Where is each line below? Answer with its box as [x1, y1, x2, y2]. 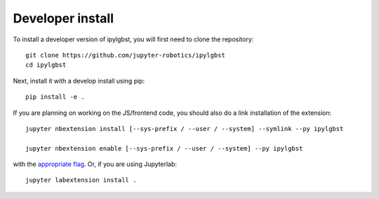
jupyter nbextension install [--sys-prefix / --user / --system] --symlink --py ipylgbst [25, 125, 344, 132]
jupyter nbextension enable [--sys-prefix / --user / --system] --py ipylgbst [25, 144, 303, 152]
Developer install [13, 11, 114, 26]
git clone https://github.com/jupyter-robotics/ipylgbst [25, 51, 226, 59]
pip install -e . [25, 93, 85, 101]
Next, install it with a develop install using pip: [13, 76, 145, 85]
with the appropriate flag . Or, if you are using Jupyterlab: [13, 160, 178, 168]
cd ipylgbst [25, 61, 67, 69]
